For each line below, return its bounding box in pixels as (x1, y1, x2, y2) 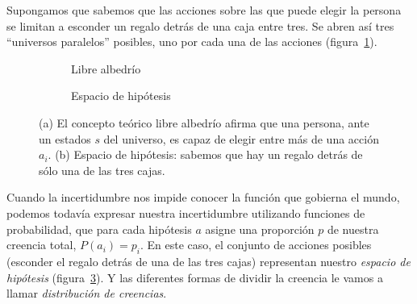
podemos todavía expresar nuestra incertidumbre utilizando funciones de (6, 204, 365, 221)
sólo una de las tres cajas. (39, 161, 165, 178)
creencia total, (6, 236, 77, 253)
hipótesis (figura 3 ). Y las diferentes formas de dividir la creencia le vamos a (6, 269, 383, 285)
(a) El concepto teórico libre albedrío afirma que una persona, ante (39, 114, 369, 131)
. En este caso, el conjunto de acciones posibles (140, 236, 372, 253)
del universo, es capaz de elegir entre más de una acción (103, 130, 379, 147)
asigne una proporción (205, 220, 315, 237)
